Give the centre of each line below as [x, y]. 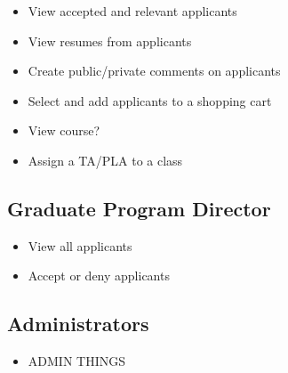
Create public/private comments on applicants [154, 71]
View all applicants [80, 245]
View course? [64, 130]
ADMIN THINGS [76, 361]
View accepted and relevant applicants [132, 11]
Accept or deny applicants [99, 276]
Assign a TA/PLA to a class [105, 160]
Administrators [78, 324]
